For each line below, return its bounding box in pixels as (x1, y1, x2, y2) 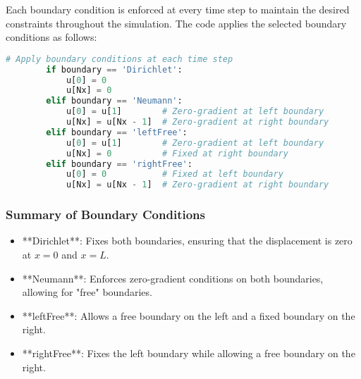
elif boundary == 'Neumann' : (46, 96, 183, 106)
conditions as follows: (6, 30, 97, 44)
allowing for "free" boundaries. (22, 285, 152, 299)
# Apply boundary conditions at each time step (6, 54, 233, 64)
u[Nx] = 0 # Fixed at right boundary (66, 148, 288, 159)
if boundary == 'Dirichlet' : (46, 64, 183, 75)
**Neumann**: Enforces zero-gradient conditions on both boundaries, (22, 271, 324, 285)
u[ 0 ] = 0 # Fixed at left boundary (66, 169, 283, 180)
